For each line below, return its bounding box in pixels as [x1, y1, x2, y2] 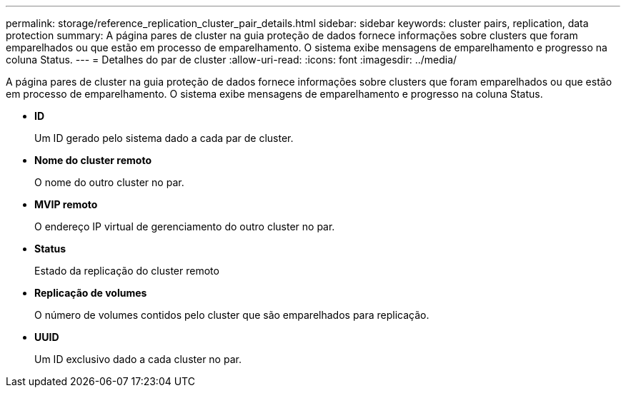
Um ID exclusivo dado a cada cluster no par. [34, 353, 242, 365]
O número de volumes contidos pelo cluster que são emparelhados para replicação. [34, 309, 429, 321]
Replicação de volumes [34, 287, 147, 299]
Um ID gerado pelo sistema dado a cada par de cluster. [34, 132, 294, 144]
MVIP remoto [34, 198, 98, 210]
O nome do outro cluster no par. [34, 176, 184, 188]
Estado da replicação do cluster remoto [34, 265, 219, 277]
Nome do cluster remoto [34, 154, 151, 166]
